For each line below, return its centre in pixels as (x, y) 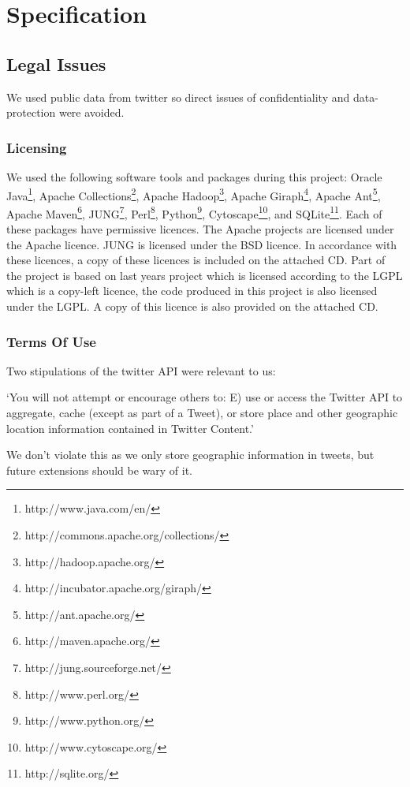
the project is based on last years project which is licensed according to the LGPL (205, 275)
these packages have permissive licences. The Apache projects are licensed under (200, 229)
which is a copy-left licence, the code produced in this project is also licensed (192, 291)
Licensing (37, 147)
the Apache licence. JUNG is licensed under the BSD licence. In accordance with (202, 244)
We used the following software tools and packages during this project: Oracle (194, 176)
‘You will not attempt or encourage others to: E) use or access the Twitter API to (205, 397)
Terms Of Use (51, 341)
